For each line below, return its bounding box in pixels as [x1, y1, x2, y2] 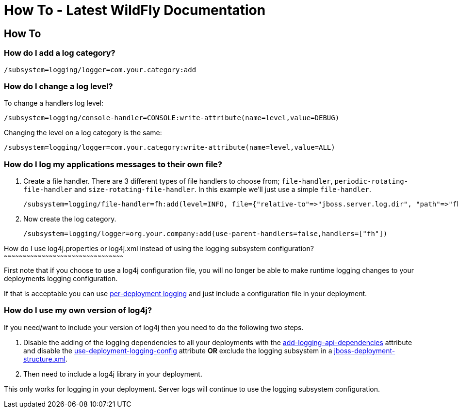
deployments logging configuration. [4, 274, 118, 283]
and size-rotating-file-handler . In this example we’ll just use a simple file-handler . [74, 185, 371, 194]
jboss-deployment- [334, 346, 395, 355]
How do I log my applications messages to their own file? [4, 159, 222, 169]
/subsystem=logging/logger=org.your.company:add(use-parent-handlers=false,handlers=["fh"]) [23, 230, 388, 238]
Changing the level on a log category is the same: [4, 128, 162, 137]
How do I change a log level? [4, 81, 113, 91]
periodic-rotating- [334, 177, 409, 186]
